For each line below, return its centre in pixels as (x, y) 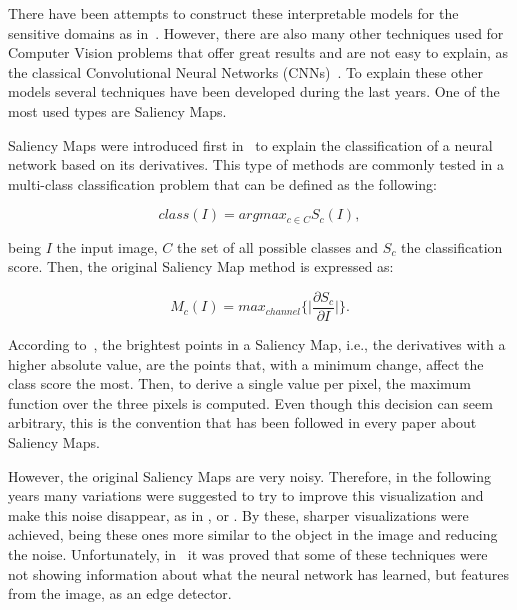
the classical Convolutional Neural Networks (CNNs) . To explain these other (245, 71)
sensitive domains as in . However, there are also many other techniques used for (256, 32)
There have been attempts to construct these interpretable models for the (233, 13)
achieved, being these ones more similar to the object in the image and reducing (253, 534)
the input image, (107, 246)
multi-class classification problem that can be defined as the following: (222, 183)
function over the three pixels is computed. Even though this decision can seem (250, 402)
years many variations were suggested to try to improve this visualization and (246, 495)
